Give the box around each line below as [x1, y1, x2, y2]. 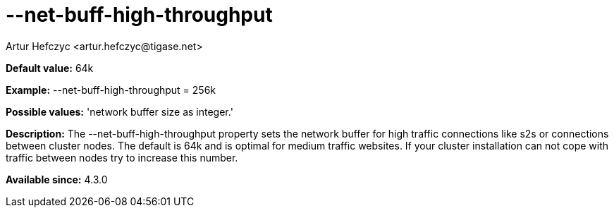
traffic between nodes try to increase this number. [6, 151, 238, 164]
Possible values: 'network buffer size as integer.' [6, 105, 233, 118]
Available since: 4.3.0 [6, 173, 108, 185]
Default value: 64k [6, 61, 94, 74]
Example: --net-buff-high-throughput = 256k [6, 83, 216, 96]
